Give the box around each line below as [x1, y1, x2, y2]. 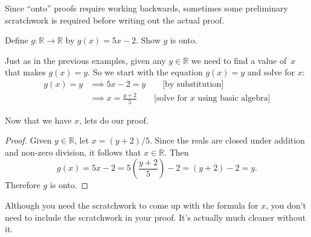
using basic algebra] [197, 94, 271, 103]
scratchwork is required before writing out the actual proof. [5, 13, 225, 26]
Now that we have [5, 113, 72, 126]
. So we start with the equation [88, 66, 203, 78]
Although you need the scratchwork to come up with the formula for [5, 199, 258, 212]
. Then [164, 145, 189, 158]
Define [5, 34, 28, 46]
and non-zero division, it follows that [5, 145, 141, 158]
